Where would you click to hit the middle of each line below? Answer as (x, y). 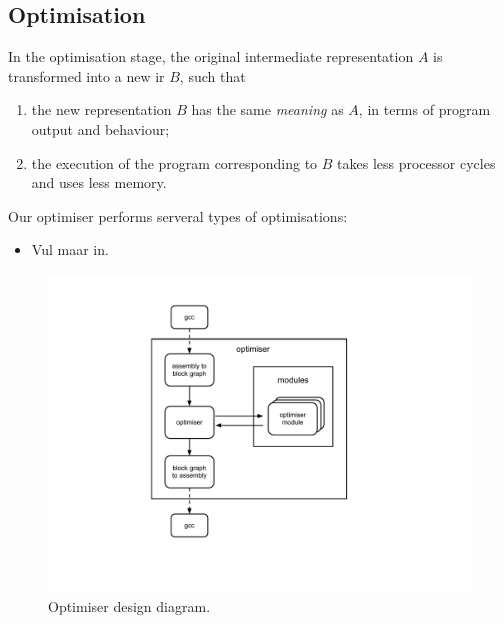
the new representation (101, 109)
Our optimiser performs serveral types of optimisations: (178, 215)
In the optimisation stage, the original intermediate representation (211, 56)
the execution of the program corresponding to (174, 162)
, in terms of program (424, 109)
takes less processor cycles (416, 162)
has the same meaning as (267, 109)
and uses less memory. (99, 182)
